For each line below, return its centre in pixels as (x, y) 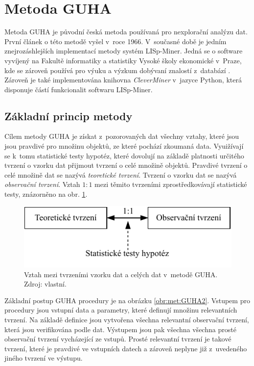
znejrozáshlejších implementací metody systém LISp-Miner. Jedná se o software (124, 51)
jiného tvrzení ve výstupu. (44, 358)
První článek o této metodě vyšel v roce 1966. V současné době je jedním (115, 41)
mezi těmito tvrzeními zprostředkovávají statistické (171, 184)
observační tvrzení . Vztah (42, 184)
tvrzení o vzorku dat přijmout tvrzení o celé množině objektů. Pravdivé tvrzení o (126, 165)
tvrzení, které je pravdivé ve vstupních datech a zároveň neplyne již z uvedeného (126, 348)
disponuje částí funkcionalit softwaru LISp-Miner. (79, 89)
